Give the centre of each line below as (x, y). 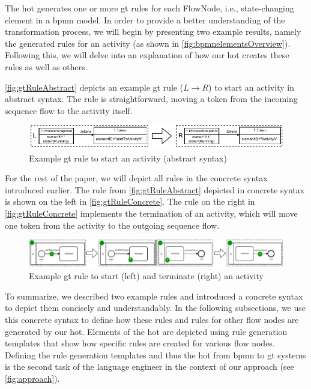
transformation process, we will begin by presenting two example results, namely (153, 32)
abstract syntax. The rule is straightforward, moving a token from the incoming (151, 99)
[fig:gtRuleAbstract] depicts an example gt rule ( (94, 87)
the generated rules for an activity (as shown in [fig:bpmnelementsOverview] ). (148, 43)
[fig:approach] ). (32, 378)
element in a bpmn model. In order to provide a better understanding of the (145, 20)
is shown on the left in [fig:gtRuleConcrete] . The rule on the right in (130, 201)
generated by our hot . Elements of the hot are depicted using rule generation (146, 331)
